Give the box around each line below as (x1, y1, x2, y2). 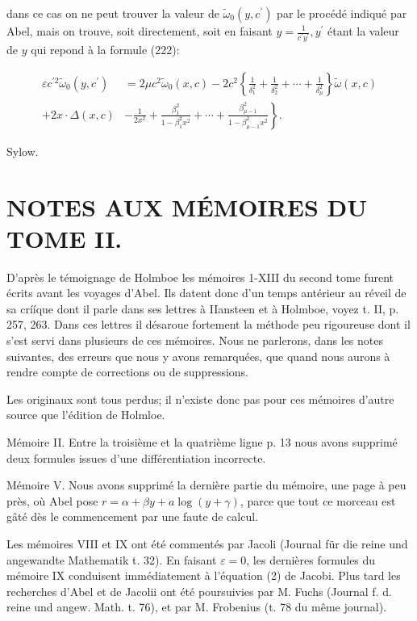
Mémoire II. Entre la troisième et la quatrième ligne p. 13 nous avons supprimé (6, 434, 398, 451)
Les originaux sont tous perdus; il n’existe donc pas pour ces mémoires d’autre (6, 390, 394, 407)
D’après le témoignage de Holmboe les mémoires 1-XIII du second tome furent (6, 268, 394, 285)
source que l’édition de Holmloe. (6, 406, 165, 423)
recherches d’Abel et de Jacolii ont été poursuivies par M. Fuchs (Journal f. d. (6, 582, 392, 599)
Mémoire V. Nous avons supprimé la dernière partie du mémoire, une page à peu (6, 476, 407, 493)
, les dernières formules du (246, 551, 376, 568)
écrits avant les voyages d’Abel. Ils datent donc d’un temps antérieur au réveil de (6, 284, 407, 301)
